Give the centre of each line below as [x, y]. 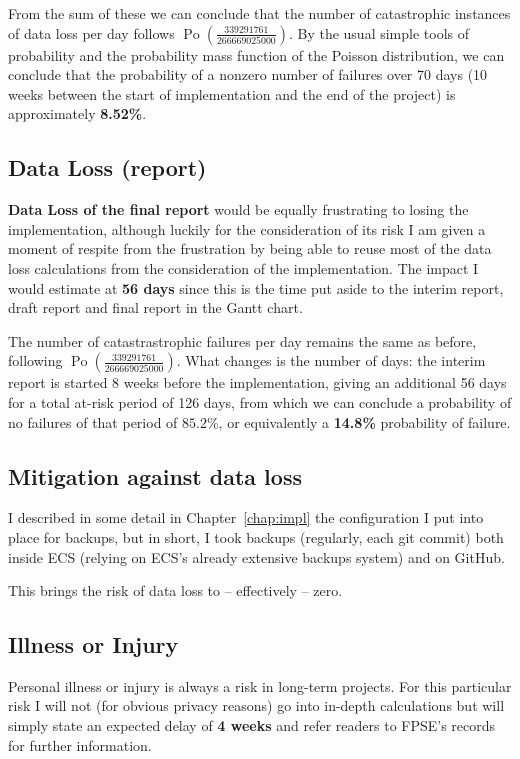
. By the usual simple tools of [379, 32]
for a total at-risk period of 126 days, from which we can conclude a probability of [260, 401]
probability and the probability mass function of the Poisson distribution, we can [256, 54]
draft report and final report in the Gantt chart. [155, 307]
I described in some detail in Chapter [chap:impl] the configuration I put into [246, 517]
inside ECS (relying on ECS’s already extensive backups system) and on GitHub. [256, 556]
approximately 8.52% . [77, 113]
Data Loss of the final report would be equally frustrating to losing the [238, 209]
